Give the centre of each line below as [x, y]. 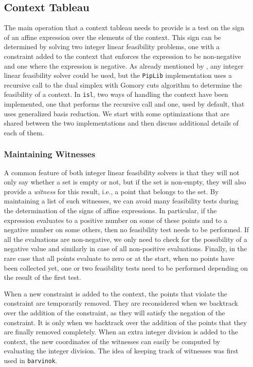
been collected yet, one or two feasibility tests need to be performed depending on [126, 267]
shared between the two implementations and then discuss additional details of [121, 123]
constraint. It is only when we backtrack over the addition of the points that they [126, 322]
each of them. [24, 132]
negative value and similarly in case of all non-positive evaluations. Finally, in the [126, 248]
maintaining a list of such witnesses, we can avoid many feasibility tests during [121, 201]
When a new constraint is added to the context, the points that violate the [116, 293]
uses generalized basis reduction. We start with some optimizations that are [117, 113]
